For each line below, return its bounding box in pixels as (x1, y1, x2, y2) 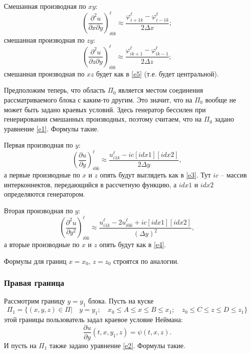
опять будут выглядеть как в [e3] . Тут (100, 170, 211, 180)
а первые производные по (4, 170, 80, 180)
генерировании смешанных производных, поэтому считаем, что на (4, 114, 202, 124)
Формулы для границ (4, 255, 67, 266)
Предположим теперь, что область (4, 85, 106, 95)
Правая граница (4, 277, 65, 289)
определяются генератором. (4, 189, 85, 199)
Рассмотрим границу (4, 296, 65, 306)
